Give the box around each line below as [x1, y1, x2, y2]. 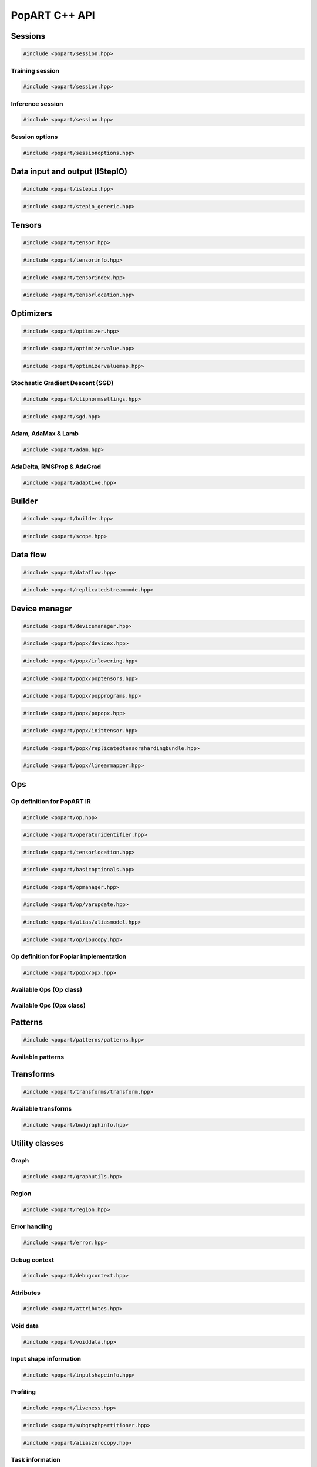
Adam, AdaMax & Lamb [11, 429, 79, 437]
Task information [11, 1456, 61, 1464]
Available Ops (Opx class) [11, 1001, 86, 1009]
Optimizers [11, 309, 53, 319]
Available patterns [11, 1053, 65, 1061]
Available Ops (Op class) [11, 986, 82, 994]
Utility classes [11, 1138, 64, 1148]
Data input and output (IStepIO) [11, 166, 127, 176]
